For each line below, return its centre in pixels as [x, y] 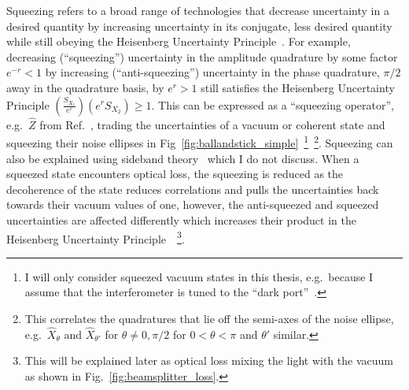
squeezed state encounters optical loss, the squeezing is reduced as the [175, 174]
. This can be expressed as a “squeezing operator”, [273, 104]
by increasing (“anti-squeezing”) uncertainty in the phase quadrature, [212, 72]
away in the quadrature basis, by [85, 87]
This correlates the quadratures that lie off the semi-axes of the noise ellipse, [209, 319]
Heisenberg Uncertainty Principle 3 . [96, 237]
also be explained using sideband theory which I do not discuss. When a [183, 158]
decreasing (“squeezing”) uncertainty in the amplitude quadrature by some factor [202, 56]
